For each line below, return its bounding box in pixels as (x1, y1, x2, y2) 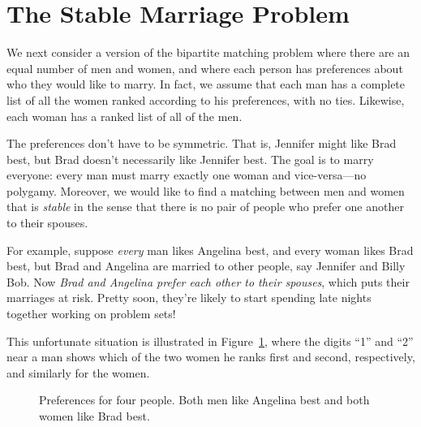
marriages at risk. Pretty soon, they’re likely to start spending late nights (6, 289, 372, 306)
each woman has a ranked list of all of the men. (6, 107, 243, 124)
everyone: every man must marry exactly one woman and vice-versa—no (6, 166, 367, 183)
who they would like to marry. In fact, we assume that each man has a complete (6, 75, 406, 93)
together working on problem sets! (6, 305, 176, 322)
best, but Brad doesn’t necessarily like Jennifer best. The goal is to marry (6, 150, 374, 167)
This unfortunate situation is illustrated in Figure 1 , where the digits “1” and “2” (6, 332, 414, 349)
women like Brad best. (39, 408, 150, 424)
